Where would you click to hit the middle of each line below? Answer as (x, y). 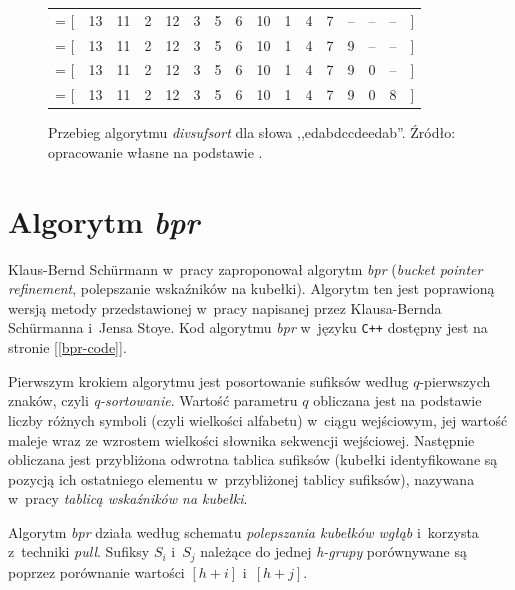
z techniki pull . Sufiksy (79, 551)
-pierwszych (455, 380)
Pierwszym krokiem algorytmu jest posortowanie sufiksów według (208, 380)
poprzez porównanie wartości (96, 571)
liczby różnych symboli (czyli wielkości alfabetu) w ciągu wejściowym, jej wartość (258, 419)
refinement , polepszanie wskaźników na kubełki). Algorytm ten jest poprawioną (251, 288)
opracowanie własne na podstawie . (155, 151)
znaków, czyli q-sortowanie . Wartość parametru (153, 400)
